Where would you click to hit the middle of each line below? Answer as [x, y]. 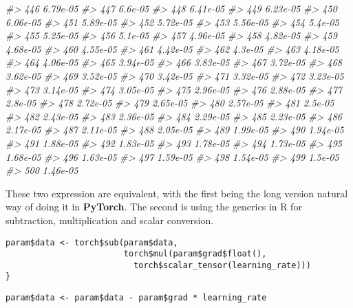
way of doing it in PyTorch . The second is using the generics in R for [154, 207]
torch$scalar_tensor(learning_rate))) [222, 265]
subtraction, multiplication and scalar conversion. [110, 220]
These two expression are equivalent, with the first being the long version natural [177, 193]
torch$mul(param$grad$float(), [195, 254]
